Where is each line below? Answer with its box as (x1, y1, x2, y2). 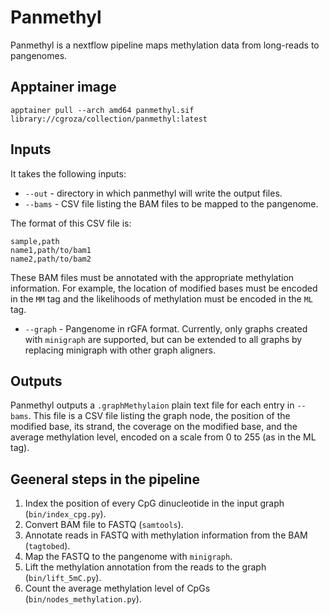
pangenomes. (10, 49, 68, 61)
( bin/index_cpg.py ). (24, 508, 107, 520)
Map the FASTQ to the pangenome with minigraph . (24, 551, 233, 563)
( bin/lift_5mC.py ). (24, 572, 102, 584)
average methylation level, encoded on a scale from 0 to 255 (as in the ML (10, 431, 317, 443)
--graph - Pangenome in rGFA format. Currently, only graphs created (24, 322, 308, 335)
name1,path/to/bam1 (10, 245, 92, 255)
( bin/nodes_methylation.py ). (24, 593, 142, 605)
